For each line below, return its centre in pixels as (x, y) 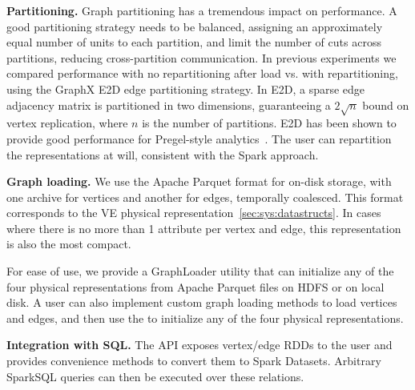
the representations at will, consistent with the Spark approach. (163, 154)
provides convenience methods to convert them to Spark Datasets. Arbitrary (194, 361)
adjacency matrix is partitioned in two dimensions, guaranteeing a (169, 105)
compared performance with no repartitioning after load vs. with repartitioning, (202, 73)
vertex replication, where (67, 123)
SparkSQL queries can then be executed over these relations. (155, 376)
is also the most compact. (69, 244)
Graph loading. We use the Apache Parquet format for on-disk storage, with (199, 181)
